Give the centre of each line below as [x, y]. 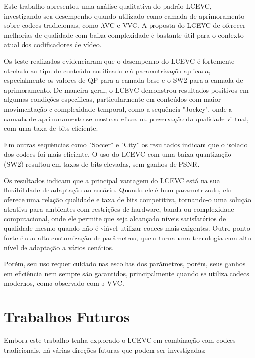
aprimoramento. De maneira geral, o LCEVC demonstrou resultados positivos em [126, 89]
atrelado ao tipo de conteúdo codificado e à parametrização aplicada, [107, 70]
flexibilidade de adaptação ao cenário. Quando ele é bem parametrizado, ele [117, 190]
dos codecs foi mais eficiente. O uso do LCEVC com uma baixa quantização [118, 154]
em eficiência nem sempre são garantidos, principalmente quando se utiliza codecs [127, 273]
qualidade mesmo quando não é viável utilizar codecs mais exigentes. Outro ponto [127, 228]
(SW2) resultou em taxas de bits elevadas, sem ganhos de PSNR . [102, 163]
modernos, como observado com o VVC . [64, 283]
